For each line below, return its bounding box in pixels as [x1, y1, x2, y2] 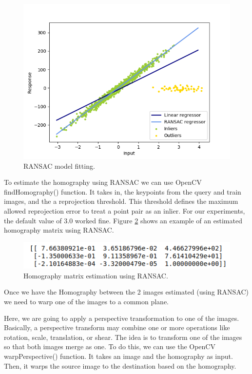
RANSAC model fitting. [23, 160, 95, 171]
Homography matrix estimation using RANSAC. [23, 270, 168, 280]
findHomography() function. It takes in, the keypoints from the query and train [4, 186, 241, 197]
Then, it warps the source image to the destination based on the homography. [4, 360, 236, 371]
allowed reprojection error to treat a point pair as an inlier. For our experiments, [4, 205, 245, 216]
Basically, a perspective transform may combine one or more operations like [4, 322, 230, 333]
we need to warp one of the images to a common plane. [4, 296, 169, 306]
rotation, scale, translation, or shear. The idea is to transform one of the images [4, 332, 242, 342]
